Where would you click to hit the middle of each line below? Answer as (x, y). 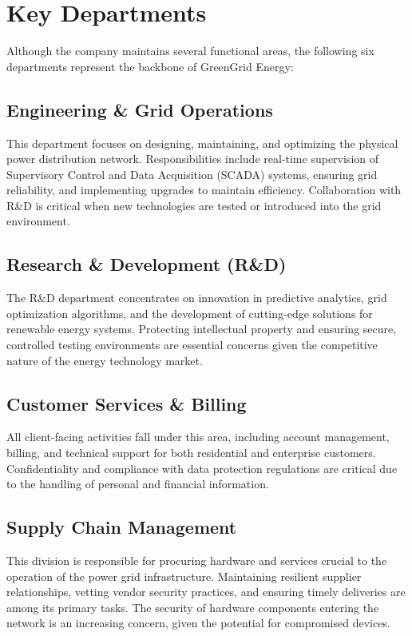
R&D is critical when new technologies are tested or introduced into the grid (194, 205)
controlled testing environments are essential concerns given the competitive (192, 345)
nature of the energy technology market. (105, 360)
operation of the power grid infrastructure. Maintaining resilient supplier (184, 576)
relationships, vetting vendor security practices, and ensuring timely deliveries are (206, 592)
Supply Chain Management (122, 527)
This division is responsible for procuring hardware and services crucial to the (197, 560)
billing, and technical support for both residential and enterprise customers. (191, 453)
